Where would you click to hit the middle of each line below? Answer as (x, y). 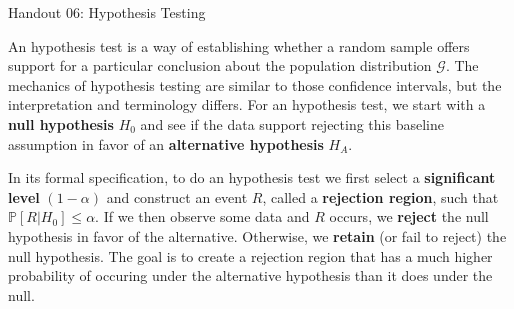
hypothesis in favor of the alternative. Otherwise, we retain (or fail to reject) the (257, 235)
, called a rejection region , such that (380, 196)
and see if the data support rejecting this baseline (292, 123)
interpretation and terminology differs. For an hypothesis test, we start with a (247, 104)
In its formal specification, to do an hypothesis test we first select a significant (252, 177)
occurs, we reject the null (409, 216)
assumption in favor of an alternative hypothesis (166, 143)
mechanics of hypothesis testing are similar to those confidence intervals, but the (255, 84)
